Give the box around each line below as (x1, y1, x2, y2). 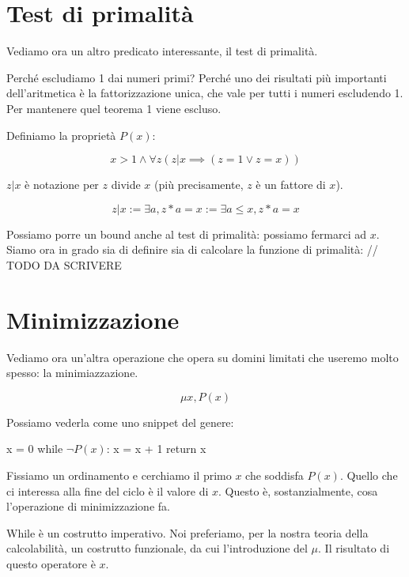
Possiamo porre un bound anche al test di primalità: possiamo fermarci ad (6, 225, 367, 242)
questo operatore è (6, 555, 96, 571)
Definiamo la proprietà (6, 126, 116, 143)
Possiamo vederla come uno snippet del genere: (6, 413, 234, 430)
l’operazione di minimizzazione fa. (6, 498, 170, 515)
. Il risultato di (318, 540, 390, 556)
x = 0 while (6, 440, 63, 457)
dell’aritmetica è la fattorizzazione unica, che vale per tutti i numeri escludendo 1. (6, 85, 403, 101)
